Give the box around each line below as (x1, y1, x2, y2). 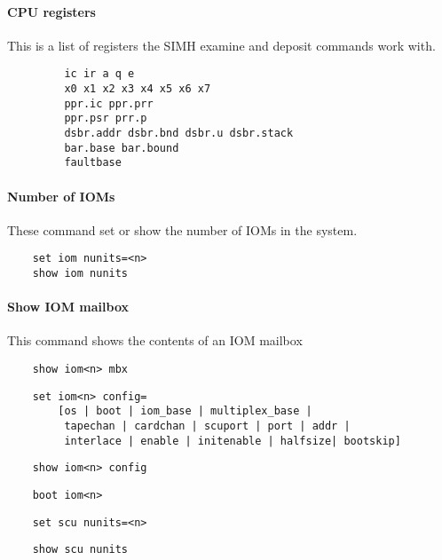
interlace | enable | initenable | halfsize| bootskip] (64, 434, 401, 447)
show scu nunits (32, 543, 129, 556)
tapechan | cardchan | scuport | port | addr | (64, 420, 351, 433)
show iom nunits (32, 267, 129, 280)
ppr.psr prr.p (64, 112, 147, 125)
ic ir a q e (64, 67, 135, 81)
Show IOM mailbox (7, 297, 130, 316)
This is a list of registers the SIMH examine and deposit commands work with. (7, 35, 436, 54)
